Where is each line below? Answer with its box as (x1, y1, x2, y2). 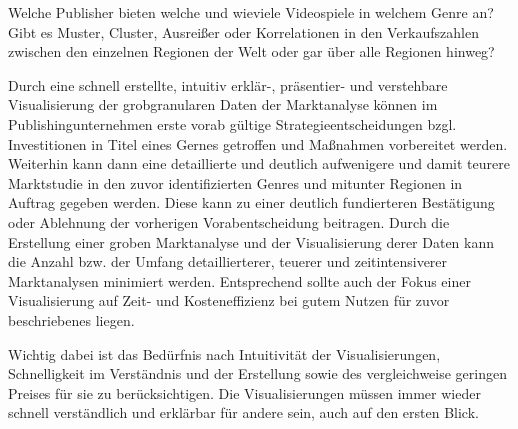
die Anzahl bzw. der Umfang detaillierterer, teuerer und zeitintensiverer (8, 251, 448, 272)
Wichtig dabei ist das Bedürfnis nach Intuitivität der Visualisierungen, (8, 343, 441, 364)
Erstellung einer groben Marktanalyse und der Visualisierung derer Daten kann (8, 231, 495, 252)
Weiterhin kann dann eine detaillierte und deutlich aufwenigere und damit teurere (8, 153, 510, 174)
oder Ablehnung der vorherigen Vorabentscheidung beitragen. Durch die (8, 211, 450, 232)
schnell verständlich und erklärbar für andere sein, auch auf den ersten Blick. (8, 402, 479, 423)
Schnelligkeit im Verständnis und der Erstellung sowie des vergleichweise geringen (8, 363, 507, 384)
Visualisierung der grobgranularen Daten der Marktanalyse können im (8, 94, 438, 115)
